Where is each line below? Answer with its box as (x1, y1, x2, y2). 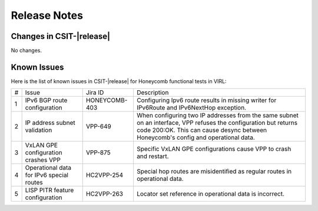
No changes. (11, 47, 42, 54)
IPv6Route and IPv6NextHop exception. (136, 104, 247, 112)
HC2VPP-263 (85, 190, 124, 198)
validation (25, 126, 52, 134)
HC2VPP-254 (85, 171, 124, 179)
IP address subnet (25, 118, 76, 127)
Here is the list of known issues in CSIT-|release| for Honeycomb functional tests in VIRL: (11, 77, 227, 85)
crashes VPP (25, 156, 61, 164)
